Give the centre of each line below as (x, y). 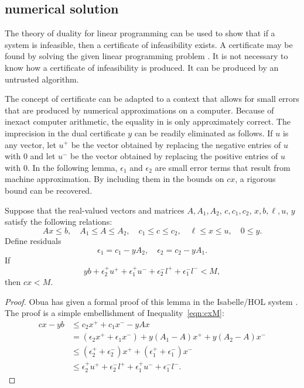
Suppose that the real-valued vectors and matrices (95, 210)
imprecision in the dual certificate (65, 133)
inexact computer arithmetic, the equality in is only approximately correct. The (148, 121)
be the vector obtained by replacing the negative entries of (176, 144)
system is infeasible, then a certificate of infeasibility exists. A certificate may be (149, 44)
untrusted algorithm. (42, 79)
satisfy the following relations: (59, 222)
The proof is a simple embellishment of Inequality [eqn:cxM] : (115, 313)
